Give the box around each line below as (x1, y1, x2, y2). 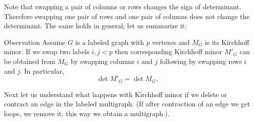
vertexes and (152, 37, 190, 47)
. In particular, (20, 65, 64, 76)
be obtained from (4, 56, 56, 66)
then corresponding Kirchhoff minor (115, 46, 222, 57)
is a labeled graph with (75, 37, 144, 47)
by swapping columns (70, 56, 135, 66)
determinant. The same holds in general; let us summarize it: (4, 20, 187, 31)
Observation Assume (4, 37, 66, 47)
